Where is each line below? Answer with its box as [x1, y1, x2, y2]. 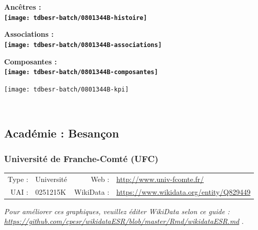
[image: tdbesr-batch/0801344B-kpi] [4, 85, 129, 93]
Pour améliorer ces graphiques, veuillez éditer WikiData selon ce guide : [4, 205, 230, 216]
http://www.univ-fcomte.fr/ [116, 173, 204, 184]
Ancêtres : [4, 2, 41, 12]
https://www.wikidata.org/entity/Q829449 [116, 186, 251, 197]
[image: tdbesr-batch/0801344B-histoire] [4, 14, 147, 21]
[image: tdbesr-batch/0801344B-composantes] [4, 68, 158, 76]
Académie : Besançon [4, 125, 119, 141]
